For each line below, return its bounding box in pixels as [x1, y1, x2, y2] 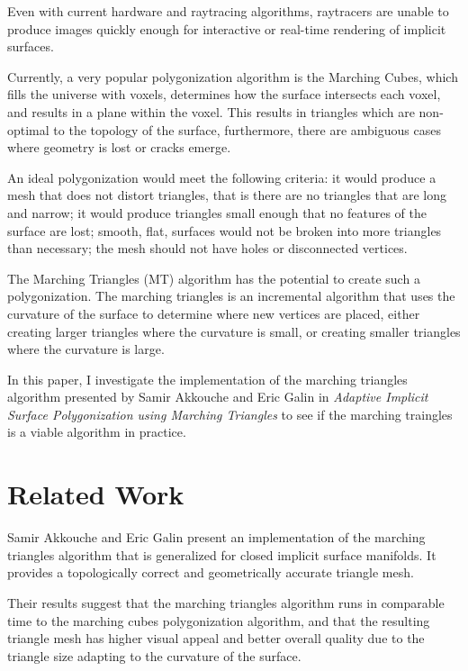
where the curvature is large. [7, 340, 165, 358]
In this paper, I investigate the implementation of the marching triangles [7, 369, 408, 388]
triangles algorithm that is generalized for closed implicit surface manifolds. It [7, 545, 436, 564]
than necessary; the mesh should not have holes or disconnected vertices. [7, 239, 408, 258]
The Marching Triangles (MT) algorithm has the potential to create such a [7, 268, 420, 287]
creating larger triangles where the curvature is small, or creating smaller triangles [7, 322, 461, 340]
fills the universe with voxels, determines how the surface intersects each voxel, [7, 85, 441, 104]
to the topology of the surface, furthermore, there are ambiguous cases [53, 120, 441, 139]
